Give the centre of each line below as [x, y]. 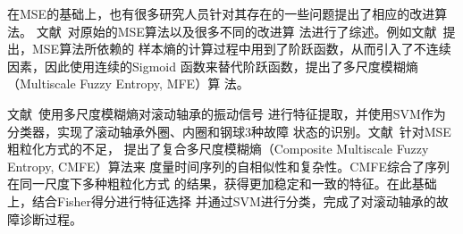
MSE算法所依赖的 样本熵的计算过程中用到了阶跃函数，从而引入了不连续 [241, 49]
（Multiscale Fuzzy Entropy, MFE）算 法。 [128, 84]
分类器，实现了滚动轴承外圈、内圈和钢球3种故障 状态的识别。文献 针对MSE [229, 131]
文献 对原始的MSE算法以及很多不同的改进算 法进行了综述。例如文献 [236, 31]
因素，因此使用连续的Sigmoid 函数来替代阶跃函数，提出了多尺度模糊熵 [213, 66]
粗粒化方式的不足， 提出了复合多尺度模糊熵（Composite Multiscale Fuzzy [218, 149]
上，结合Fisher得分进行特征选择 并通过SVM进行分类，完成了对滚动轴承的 [222, 201]
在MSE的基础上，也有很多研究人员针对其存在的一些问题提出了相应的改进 [221, 13]
